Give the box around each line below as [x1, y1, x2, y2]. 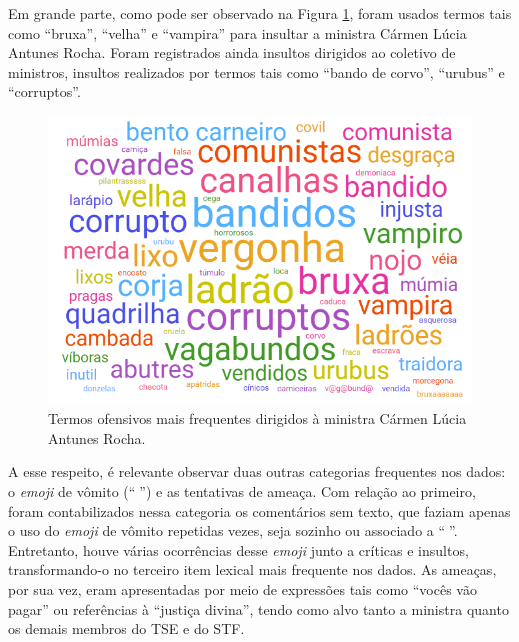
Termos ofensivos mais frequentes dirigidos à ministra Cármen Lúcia [48, 408, 467, 429]
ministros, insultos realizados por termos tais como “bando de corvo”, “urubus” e [8, 61, 505, 82]
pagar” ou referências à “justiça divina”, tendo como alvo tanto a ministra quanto [8, 598, 509, 619]
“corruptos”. [8, 81, 81, 102]
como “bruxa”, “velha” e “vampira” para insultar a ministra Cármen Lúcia [8, 22, 467, 43]
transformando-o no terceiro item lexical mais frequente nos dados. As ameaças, [8, 559, 497, 580]
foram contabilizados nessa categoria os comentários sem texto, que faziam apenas [8, 500, 511, 521]
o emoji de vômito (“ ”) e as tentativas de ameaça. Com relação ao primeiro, [8, 481, 476, 502]
